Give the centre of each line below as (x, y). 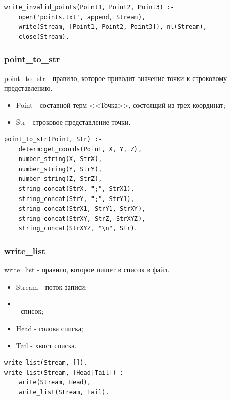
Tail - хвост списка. (46, 345)
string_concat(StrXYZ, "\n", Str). (78, 229)
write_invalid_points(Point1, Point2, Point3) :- (89, 7)
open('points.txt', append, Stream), (82, 17)
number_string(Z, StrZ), (60, 179)
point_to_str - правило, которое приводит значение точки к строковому (116, 78)
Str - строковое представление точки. (73, 122)
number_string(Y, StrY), (60, 169)
